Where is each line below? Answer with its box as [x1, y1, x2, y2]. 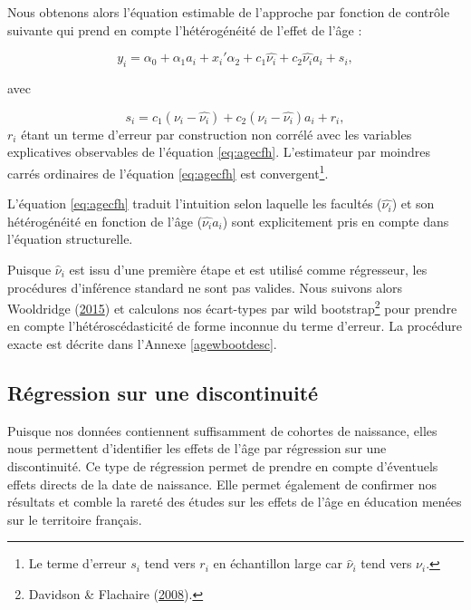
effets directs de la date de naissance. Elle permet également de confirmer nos [7, 474, 437, 493]
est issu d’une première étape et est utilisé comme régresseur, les [69, 260, 428, 279]
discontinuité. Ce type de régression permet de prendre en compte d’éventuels [7, 457, 438, 476]
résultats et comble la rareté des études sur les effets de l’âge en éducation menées [7, 492, 462, 511]
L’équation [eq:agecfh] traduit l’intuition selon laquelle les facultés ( [7, 194, 382, 213]
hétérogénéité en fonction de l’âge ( [7, 211, 203, 230]
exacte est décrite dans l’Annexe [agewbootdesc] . [7, 334, 277, 353]
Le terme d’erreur [28, 554, 127, 573]
